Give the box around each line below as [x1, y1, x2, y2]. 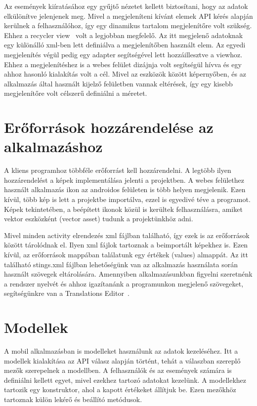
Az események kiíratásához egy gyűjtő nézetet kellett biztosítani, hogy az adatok [4, 1, 248, 11]
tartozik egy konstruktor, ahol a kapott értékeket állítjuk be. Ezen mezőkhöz [4, 384, 236, 395]
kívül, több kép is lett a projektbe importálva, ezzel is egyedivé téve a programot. [4, 194, 251, 204]
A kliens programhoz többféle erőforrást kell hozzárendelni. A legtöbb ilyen [4, 165, 231, 175]
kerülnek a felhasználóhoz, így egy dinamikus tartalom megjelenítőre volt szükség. [4, 20, 252, 31]
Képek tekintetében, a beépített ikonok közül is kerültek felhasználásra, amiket [4, 203, 243, 214]
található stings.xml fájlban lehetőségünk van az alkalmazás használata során [4, 259, 238, 269]
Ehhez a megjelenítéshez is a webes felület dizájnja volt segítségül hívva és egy [4, 59, 242, 69]
